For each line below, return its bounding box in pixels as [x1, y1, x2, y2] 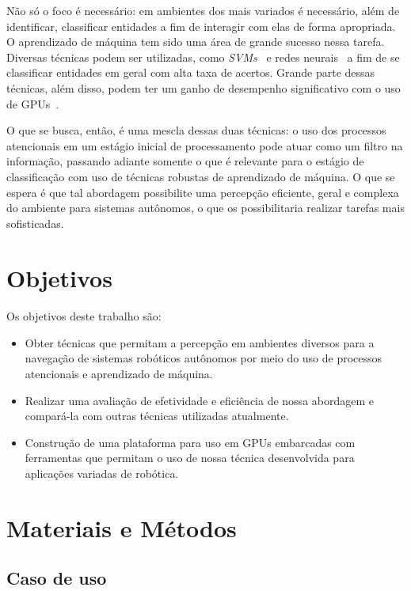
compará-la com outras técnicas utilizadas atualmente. [25, 407, 289, 424]
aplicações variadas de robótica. [25, 465, 179, 482]
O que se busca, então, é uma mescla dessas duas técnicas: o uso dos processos [6, 122, 386, 138]
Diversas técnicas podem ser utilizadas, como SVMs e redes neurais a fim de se [6, 48, 400, 65]
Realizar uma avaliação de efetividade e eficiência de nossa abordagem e [25, 392, 374, 408]
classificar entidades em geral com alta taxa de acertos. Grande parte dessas [6, 64, 375, 81]
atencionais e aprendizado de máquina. [25, 366, 213, 382]
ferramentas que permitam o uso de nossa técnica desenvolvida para [25, 449, 355, 466]
